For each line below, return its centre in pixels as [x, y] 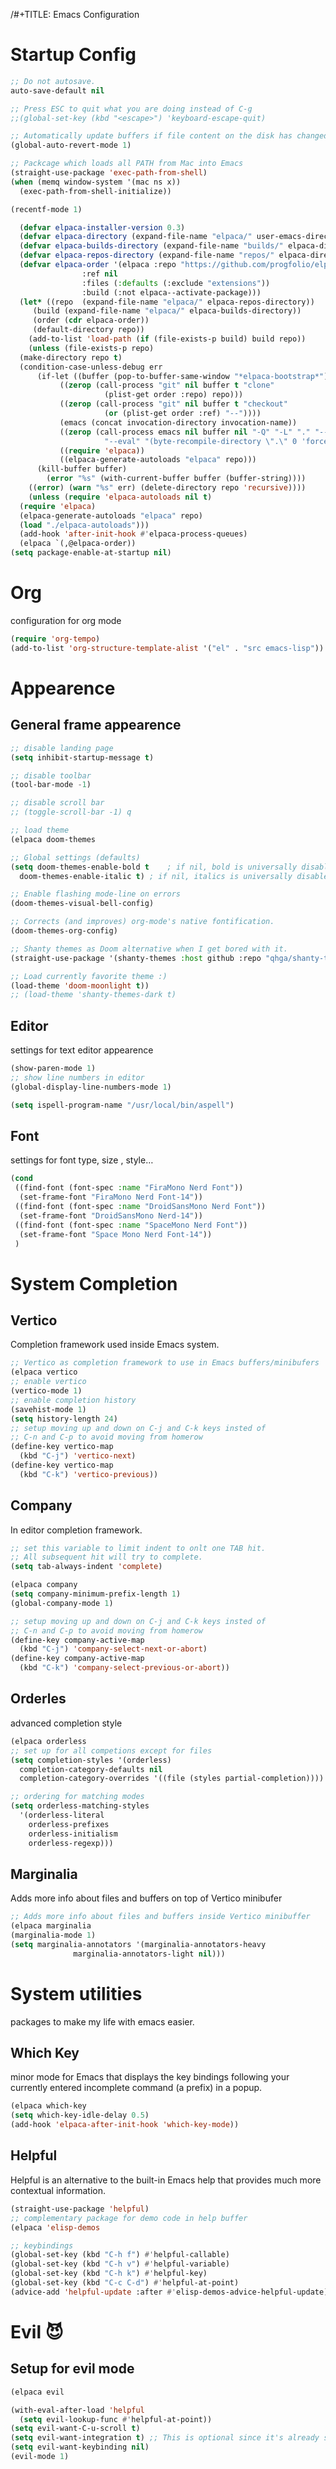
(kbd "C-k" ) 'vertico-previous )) [89, 1474]
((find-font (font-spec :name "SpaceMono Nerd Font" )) [131, 1225]
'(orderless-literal [62, 1815]
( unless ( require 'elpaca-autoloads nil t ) [120, 497]
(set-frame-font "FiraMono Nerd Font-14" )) [111, 1197]
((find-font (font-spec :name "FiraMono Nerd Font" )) [129, 1188]
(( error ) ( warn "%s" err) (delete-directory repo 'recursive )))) [167, 488]
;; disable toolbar [51, 775]
